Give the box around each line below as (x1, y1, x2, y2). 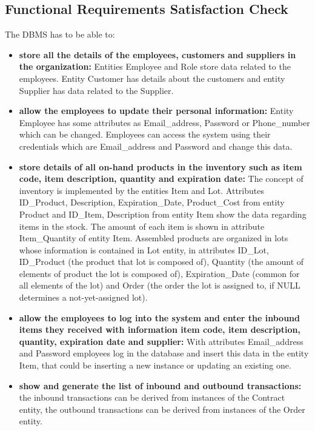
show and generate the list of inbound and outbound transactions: (19, 379, 302, 392)
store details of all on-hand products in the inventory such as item (19, 160, 302, 173)
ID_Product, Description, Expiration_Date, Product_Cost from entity (19, 196, 285, 209)
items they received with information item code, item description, (19, 323, 300, 336)
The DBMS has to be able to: (5, 28, 115, 41)
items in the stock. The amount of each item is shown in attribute (19, 219, 265, 232)
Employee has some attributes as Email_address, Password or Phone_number (19, 116, 310, 129)
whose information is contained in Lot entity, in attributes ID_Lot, (19, 243, 269, 256)
